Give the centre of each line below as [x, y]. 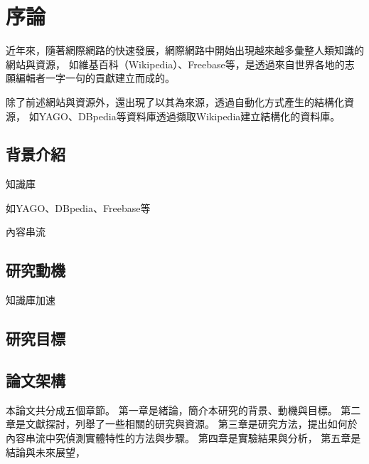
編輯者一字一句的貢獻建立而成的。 [95, 78]
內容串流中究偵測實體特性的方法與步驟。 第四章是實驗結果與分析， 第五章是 [183, 438]
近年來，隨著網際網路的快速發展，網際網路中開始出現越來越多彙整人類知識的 [185, 50]
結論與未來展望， [46, 452]
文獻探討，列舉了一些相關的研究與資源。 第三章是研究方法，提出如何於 [191, 424]
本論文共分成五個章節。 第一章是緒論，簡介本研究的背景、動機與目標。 [172, 410]
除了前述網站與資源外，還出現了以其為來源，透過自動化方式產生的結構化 [175, 101]
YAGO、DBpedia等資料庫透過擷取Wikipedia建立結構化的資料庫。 [189, 116]
